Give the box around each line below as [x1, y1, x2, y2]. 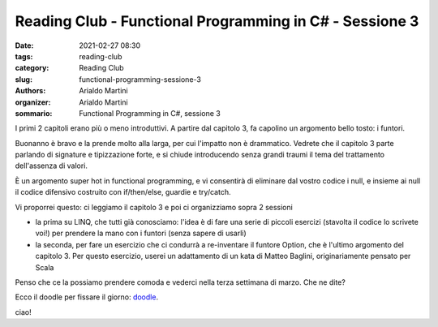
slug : [15, 74, 32, 84]
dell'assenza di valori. [15, 161, 88, 170]
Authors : [15, 86, 46, 96]
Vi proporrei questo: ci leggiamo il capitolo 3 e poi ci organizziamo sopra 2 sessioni [15, 202, 294, 212]
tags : [15, 51, 33, 61]
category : [15, 63, 49, 73]
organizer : [15, 97, 51, 107]
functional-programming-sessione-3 [79, 74, 202, 84]
